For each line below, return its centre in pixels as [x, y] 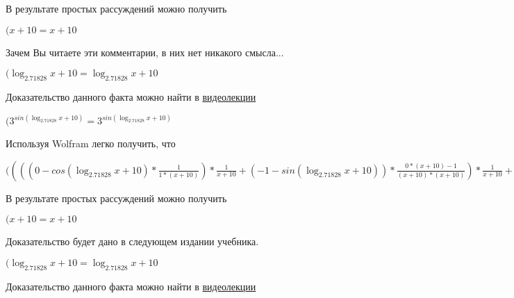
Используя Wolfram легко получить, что [91, 143]
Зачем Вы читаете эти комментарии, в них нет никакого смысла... [145, 52]
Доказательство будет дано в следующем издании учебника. [132, 241]
